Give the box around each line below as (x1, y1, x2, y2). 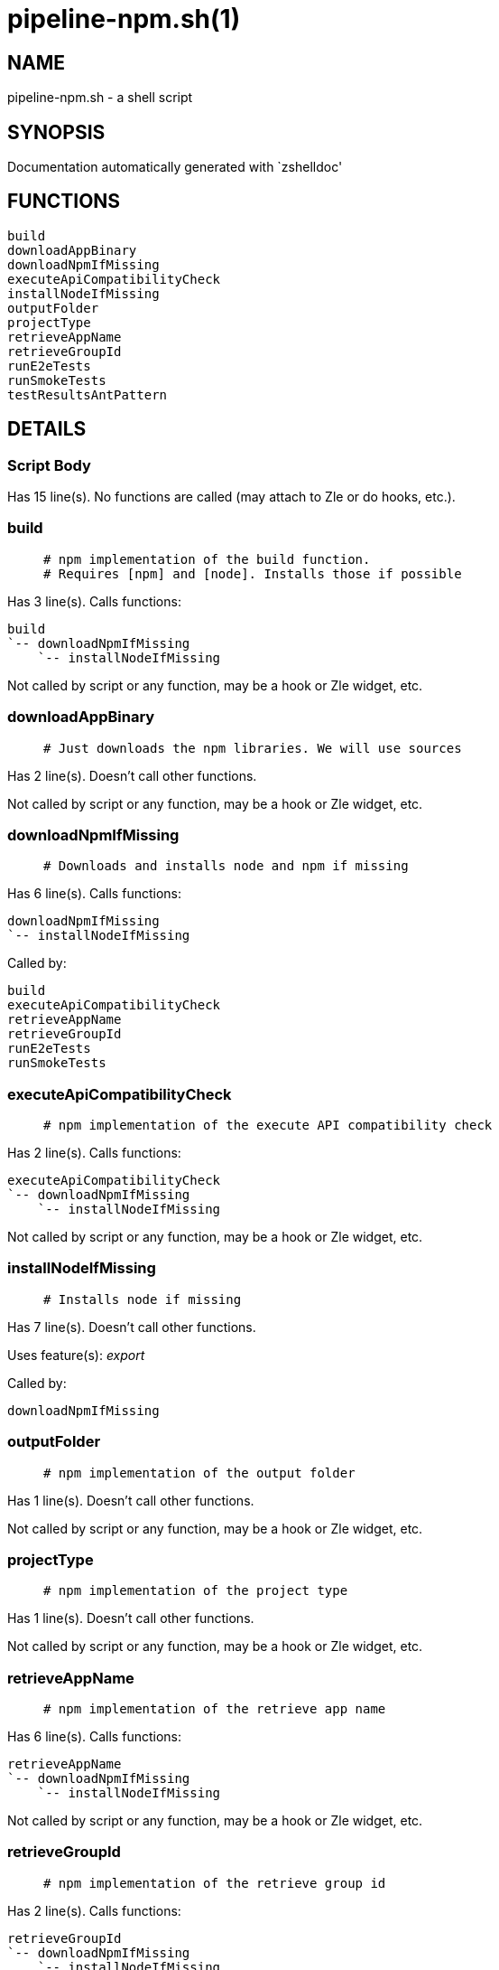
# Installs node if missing (43, 1291, 242, 1307)
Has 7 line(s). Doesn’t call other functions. (7, 1318, 256, 1335)
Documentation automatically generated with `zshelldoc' (7, 159, 343, 175)
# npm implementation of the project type (43, 1583, 348, 1599)
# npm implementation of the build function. (43, 551, 371, 567)
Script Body (7, 455, 91, 474)
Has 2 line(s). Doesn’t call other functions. (7, 767, 257, 783)
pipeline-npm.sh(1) (7, 4, 241, 34)
